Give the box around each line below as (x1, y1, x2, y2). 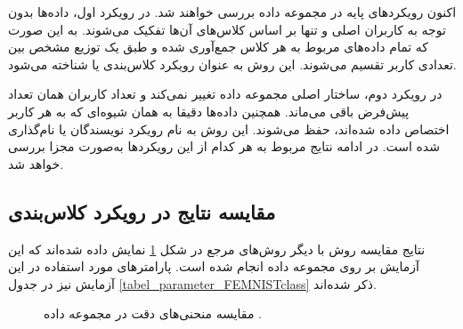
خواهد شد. (8, 154, 64, 173)
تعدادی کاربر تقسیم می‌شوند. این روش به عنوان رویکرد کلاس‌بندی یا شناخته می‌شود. (8, 54, 457, 73)
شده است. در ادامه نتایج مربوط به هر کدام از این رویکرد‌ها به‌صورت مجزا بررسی (8, 137, 440, 156)
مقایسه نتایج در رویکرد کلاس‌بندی (8, 197, 276, 225)
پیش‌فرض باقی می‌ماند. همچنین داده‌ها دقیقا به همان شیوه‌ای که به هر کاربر (8, 101, 410, 120)
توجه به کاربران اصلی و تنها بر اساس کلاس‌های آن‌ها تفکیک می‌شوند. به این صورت (8, 20, 446, 38)
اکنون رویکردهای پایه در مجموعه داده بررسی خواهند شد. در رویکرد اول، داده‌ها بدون (8, 3, 457, 20)
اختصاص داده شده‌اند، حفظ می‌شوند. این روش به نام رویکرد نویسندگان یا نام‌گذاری (8, 119, 450, 138)
